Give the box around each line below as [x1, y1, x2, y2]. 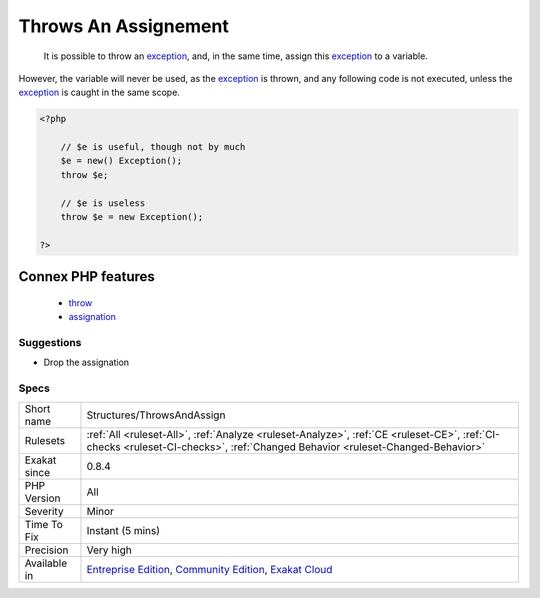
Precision [24, 543, 69, 557]
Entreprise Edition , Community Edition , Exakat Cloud [86, 562, 333, 576]
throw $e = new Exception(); [60, 211, 204, 223]
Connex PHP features [18, 268, 155, 285]
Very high [86, 543, 132, 557]
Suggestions [18, 335, 82, 349]
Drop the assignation [43, 356, 130, 369]
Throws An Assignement [18, 15, 229, 37]
